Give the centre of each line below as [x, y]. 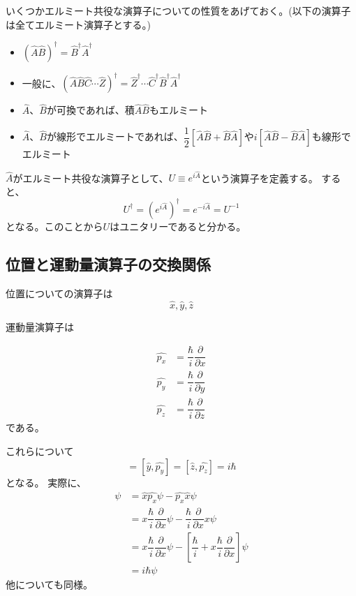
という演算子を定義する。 [259, 178]
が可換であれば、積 [90, 110]
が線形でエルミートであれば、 [115, 136]
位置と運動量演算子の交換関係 [108, 263]
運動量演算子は [40, 326]
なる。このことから [59, 226]
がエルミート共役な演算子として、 [91, 178]
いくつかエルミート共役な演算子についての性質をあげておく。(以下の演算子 [178, 10]
